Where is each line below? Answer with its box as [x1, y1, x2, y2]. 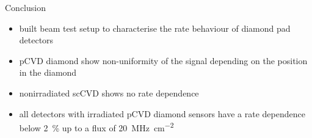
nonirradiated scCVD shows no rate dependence [19, 86, 199, 99]
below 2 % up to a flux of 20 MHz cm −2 [19, 120, 174, 134]
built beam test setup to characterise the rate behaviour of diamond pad [19, 21, 291, 34]
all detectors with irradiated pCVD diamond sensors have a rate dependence [19, 107, 305, 120]
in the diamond [19, 66, 77, 79]
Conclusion [5, 1, 46, 13]
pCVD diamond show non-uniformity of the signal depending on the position [19, 54, 308, 67]
